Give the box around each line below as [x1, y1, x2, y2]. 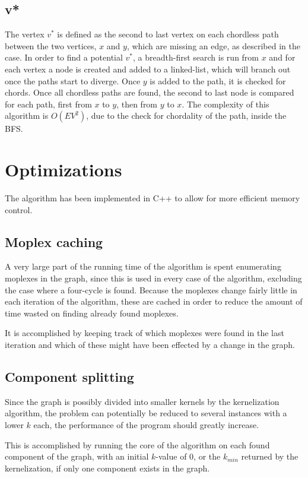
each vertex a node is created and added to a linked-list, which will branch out [5, 62, 291, 75]
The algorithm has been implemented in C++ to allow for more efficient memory [5, 192, 300, 204]
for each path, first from [5, 97, 92, 110]
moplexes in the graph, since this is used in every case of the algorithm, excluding [5, 272, 302, 284]
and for [269, 51, 296, 64]
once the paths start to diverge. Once [5, 74, 141, 87]
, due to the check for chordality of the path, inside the [86, 109, 287, 122]
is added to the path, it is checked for [150, 74, 286, 87]
